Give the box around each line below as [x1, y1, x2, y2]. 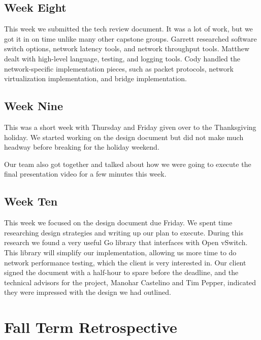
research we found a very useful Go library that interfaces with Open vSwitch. [4, 237, 248, 248]
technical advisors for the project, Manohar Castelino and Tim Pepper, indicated [4, 277, 256, 287]
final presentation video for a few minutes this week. [4, 168, 167, 179]
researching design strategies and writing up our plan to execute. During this [4, 227, 244, 237]
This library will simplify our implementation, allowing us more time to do [4, 247, 237, 257]
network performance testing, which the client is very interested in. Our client [4, 257, 246, 267]
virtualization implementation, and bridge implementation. [4, 73, 187, 84]
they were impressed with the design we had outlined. [4, 287, 171, 297]
